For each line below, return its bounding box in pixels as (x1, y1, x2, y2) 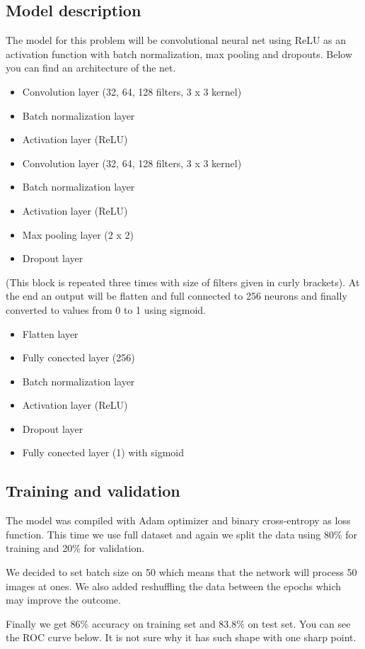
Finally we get (6, 616, 67, 631)
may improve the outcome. (6, 592, 121, 607)
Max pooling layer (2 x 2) (22, 227, 134, 242)
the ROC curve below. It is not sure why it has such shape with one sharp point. (6, 630, 357, 645)
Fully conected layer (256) (22, 350, 135, 365)
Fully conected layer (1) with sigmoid (22, 445, 184, 460)
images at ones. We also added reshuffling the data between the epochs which (6, 578, 342, 593)
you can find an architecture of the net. (6, 60, 176, 75)
